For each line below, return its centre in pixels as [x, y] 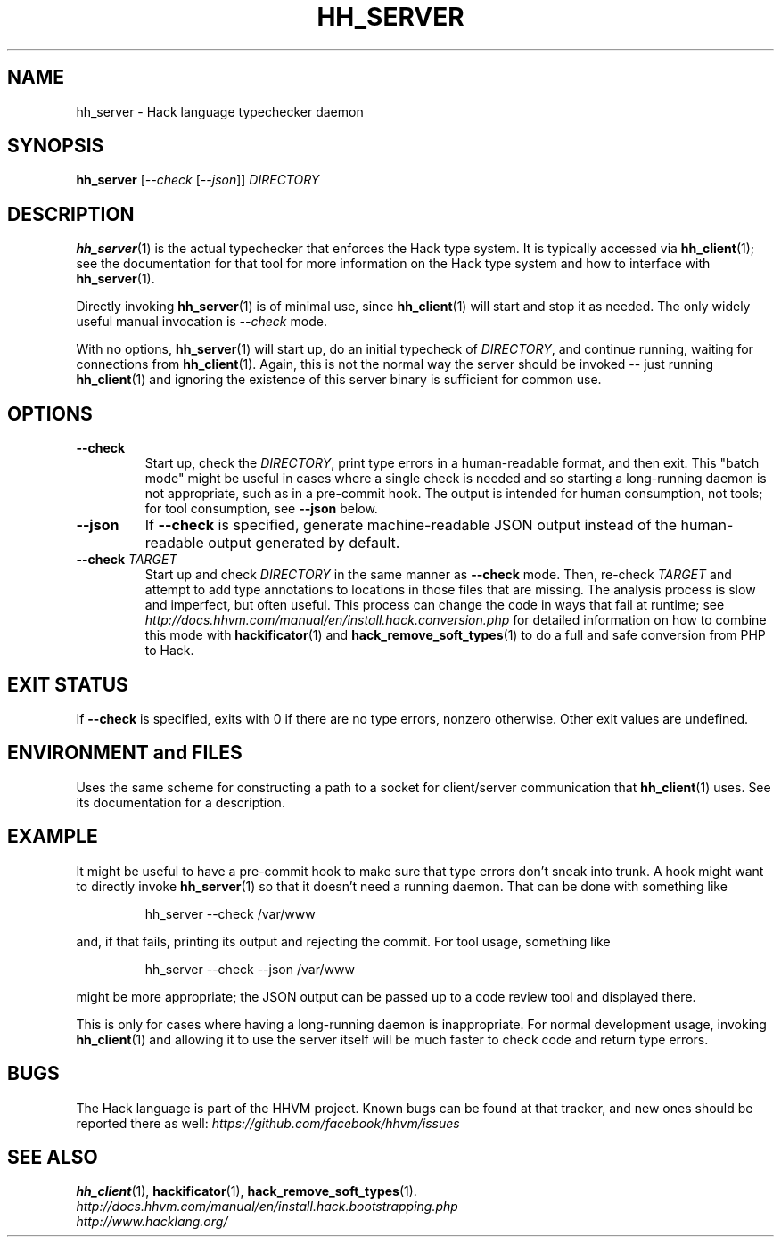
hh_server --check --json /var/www [250, 969]
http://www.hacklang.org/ [152, 1222]
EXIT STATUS [68, 684]
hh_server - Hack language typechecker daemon [220, 111]
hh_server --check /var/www [230, 913]
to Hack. [169, 651]
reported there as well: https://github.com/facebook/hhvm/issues [268, 1123]
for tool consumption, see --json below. [261, 509]
